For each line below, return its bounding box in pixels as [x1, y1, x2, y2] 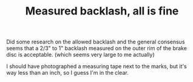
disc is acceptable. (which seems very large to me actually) [6, 51, 155, 58]
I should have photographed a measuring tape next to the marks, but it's [6, 63, 187, 70]
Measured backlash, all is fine [25, 4, 179, 18]
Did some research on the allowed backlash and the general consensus [6, 38, 185, 46]
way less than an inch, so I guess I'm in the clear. [6, 69, 129, 77]
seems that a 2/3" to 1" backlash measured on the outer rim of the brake [6, 45, 187, 52]
